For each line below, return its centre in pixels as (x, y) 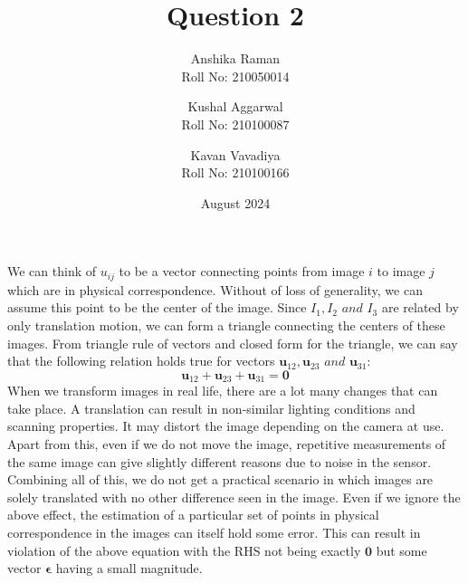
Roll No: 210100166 (235, 172)
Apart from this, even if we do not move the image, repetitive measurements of (227, 443)
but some (401, 550)
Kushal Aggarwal (235, 106)
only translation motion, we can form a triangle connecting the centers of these (226, 325)
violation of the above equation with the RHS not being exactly (184, 550)
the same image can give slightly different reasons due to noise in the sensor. (220, 461)
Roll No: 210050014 (235, 76)
